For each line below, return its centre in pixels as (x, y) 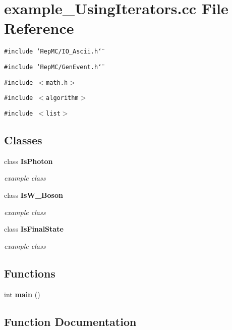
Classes (23, 140)
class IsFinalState (34, 229)
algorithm (62, 98)
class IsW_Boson (34, 195)
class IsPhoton (28, 161)
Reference (39, 28)
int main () (22, 294)
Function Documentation (70, 321)
